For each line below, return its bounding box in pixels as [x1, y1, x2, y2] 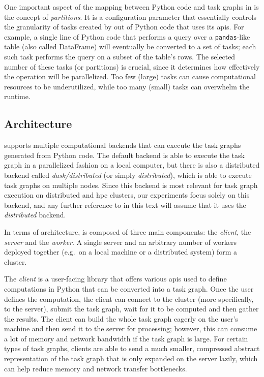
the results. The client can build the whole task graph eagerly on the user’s [4, 313, 238, 324]
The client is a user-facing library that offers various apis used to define [4, 273, 227, 284]
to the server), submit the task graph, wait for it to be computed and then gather [4, 303, 259, 314]
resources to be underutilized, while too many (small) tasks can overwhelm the [4, 81, 249, 91]
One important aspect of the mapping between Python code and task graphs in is [4, 2, 259, 12]
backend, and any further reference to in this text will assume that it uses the [4, 199, 246, 210]
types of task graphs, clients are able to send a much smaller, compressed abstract [4, 343, 260, 354]
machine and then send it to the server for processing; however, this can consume [4, 323, 257, 334]
